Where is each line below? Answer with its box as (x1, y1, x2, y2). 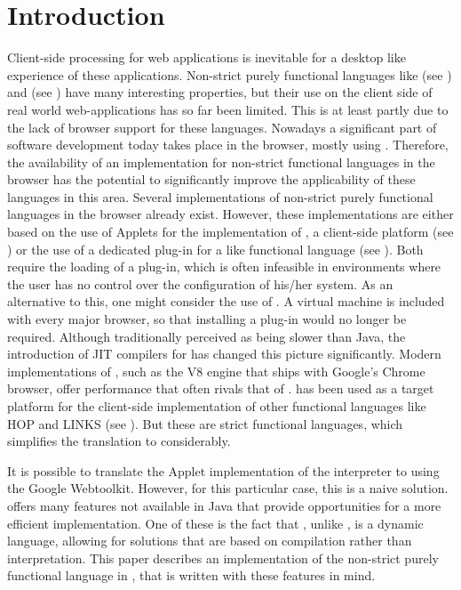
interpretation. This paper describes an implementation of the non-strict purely (7, 548, 439, 567)
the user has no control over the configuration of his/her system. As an (7, 274, 393, 293)
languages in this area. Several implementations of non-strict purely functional (7, 187, 433, 206)
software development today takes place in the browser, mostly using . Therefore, (7, 135, 449, 154)
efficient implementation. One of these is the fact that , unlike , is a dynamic (7, 513, 424, 532)
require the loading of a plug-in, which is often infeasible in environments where (7, 257, 441, 276)
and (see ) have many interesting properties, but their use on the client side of (7, 83, 433, 101)
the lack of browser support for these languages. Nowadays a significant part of (7, 117, 437, 136)
